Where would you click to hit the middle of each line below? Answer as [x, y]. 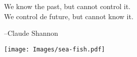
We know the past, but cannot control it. [67, 6]
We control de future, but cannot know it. [69, 16]
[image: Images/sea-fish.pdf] [55, 49]
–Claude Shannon [31, 33]
